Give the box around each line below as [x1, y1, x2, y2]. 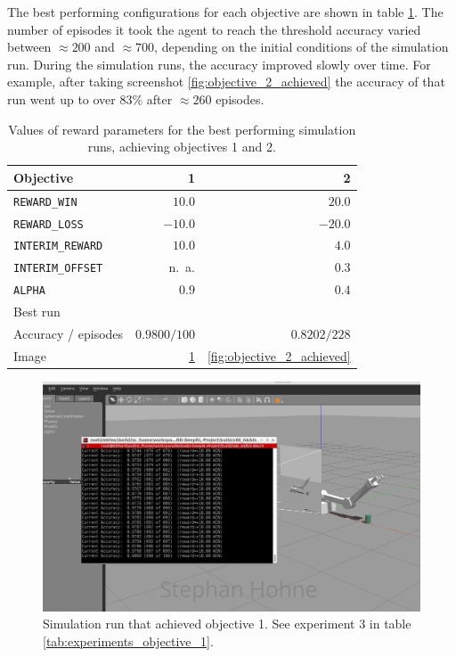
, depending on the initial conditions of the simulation [154, 37, 449, 56]
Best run [13, 302, 61, 321]
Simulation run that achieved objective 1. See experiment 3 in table [43, 614, 411, 633]
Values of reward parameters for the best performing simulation [8, 119, 356, 138]
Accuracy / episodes [13, 324, 124, 342]
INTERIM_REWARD [13, 240, 103, 253]
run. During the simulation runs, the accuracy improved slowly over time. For [7, 54, 431, 73]
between [7, 37, 52, 56]
